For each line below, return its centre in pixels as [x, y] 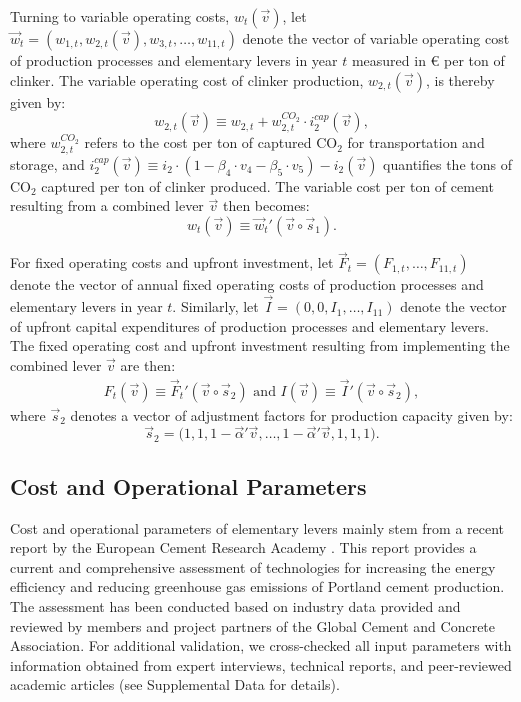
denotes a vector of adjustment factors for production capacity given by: [291, 414]
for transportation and [416, 142]
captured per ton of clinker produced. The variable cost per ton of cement [267, 185]
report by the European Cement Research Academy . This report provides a [243, 547]
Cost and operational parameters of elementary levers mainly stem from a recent [257, 527]
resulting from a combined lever [107, 205]
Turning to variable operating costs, [120, 16]
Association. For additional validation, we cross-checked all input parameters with [261, 645]
